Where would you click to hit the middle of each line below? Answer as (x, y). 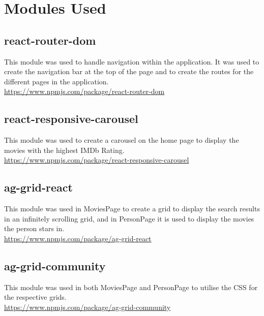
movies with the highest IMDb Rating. (64, 150)
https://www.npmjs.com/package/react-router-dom (84, 91)
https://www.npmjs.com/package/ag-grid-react (78, 238)
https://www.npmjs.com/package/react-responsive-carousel (97, 160)
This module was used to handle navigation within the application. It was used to (132, 61)
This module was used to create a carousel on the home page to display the (122, 140)
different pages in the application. (56, 81)
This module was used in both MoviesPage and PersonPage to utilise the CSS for (131, 287)
